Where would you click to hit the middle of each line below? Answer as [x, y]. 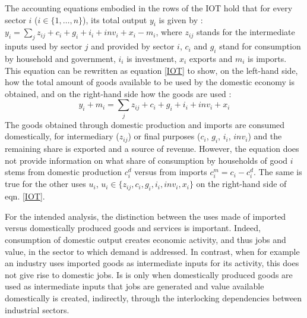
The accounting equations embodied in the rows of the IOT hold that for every [149, 8]
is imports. [267, 58]
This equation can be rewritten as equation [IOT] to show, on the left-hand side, [151, 70]
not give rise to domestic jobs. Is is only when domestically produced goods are [149, 274]
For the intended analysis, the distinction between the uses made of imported [145, 216]
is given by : [181, 19]
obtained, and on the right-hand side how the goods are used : [118, 93]
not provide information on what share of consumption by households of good [146, 160]
